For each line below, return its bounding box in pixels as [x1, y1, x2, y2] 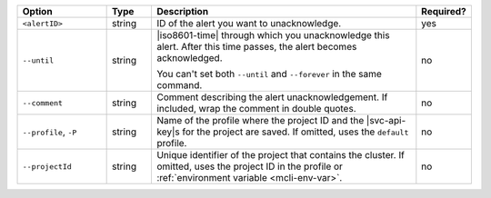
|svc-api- [366, 114, 406, 126]
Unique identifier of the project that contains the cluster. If [155, 149, 405, 161]
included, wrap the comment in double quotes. [155, 103, 356, 114]
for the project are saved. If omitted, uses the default [182, 125, 409, 138]
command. [155, 79, 203, 91]
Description [155, 5, 209, 17]
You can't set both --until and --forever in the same [155, 68, 382, 80]
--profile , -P [22, 125, 77, 138]
